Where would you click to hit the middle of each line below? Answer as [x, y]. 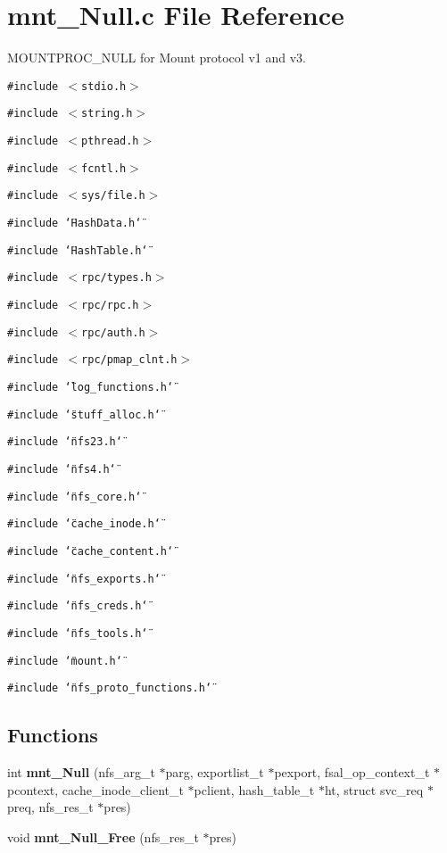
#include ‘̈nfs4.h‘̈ [62, 469]
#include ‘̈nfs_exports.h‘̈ [84, 579]
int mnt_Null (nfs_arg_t [81, 772]
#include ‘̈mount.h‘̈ [65, 661]
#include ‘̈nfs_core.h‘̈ [74, 497]
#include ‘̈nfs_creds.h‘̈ [78, 606]
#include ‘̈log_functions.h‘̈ [91, 387]
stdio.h [104, 86]
